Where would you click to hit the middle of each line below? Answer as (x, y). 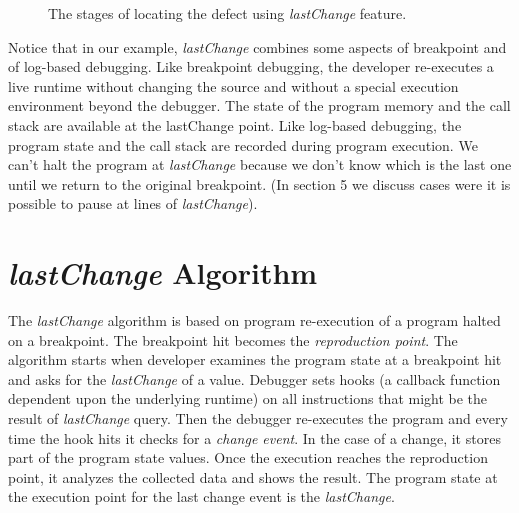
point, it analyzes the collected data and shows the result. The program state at (253, 476)
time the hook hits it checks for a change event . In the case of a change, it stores (254, 437)
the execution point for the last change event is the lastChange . (201, 496)
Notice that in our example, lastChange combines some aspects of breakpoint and (257, 46)
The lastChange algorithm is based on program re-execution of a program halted (254, 320)
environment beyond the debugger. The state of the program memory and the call (259, 105)
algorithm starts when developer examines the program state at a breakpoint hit (255, 359)
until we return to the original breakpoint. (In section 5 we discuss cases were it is (259, 183)
